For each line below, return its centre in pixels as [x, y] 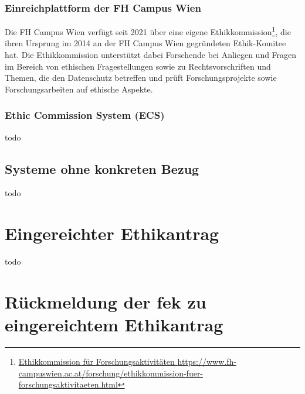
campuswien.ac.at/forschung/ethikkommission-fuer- [111, 373]
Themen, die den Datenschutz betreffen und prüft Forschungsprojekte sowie [141, 78]
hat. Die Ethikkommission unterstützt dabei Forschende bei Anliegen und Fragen [151, 55]
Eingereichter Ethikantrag [112, 233]
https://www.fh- [207, 362]
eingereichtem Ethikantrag [114, 325]
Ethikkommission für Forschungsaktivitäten [96, 362]
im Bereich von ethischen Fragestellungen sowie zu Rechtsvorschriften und [138, 66]
